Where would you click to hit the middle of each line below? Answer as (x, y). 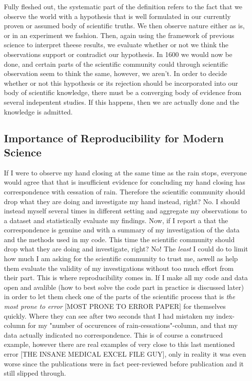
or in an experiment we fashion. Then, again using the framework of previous (119, 35)
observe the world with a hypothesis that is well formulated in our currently (117, 16)
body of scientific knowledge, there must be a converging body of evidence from (123, 92)
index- (225, 315)
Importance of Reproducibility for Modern (114, 138)
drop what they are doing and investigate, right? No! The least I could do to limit (126, 249)
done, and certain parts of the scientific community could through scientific (116, 64)
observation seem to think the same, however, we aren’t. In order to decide (116, 73)
